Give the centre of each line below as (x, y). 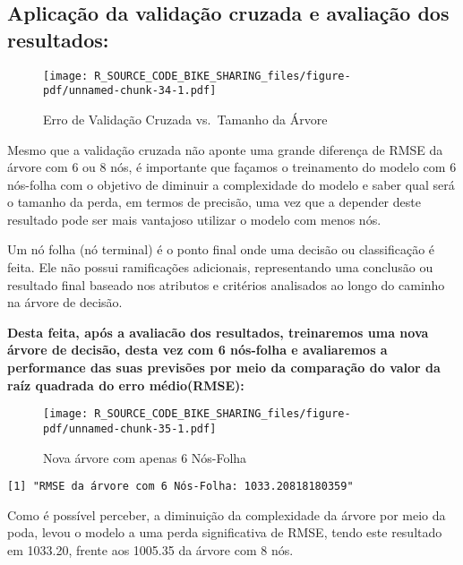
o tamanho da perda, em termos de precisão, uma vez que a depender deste (214, 202)
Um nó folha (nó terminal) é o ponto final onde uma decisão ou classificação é (221, 249)
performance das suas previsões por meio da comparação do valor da (224, 368)
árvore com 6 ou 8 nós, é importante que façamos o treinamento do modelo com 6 (232, 167)
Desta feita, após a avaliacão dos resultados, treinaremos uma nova (218, 332)
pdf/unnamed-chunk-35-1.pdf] (130, 428)
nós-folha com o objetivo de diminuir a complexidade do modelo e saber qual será (231, 184)
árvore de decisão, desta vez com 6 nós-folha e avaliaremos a (197, 350)
